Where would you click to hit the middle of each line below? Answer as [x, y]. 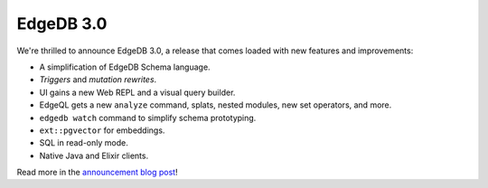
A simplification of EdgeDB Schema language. [125, 67]
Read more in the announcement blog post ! [97, 173]
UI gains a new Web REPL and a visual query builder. [137, 92]
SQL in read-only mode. [84, 143]
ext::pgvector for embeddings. [102, 130]
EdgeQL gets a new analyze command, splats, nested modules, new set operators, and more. [216, 105]
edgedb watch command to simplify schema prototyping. [148, 117]
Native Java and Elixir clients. [94, 155]
